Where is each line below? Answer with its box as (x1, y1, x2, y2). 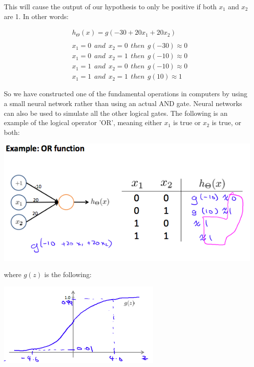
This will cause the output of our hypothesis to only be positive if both (4, 1, 217, 11)
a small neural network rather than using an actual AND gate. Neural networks (4, 98, 242, 108)
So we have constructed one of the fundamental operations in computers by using (4, 88, 248, 99)
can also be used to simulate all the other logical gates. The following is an (4, 108, 228, 118)
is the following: (44, 269, 92, 280)
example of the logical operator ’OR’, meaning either (4, 117, 162, 128)
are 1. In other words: (4, 11, 69, 21)
